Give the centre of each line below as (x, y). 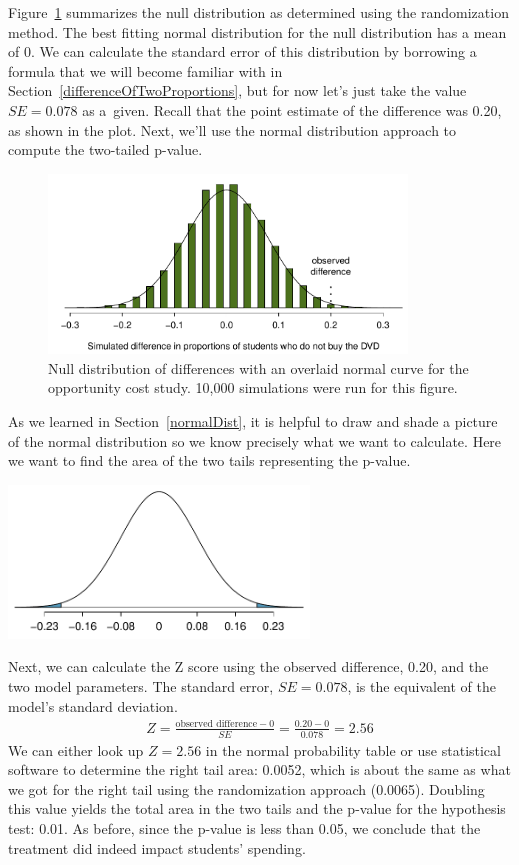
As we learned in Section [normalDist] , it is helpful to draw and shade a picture (253, 420)
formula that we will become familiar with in (145, 70)
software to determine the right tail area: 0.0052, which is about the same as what (259, 769)
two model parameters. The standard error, (141, 685)
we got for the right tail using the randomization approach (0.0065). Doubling (246, 788)
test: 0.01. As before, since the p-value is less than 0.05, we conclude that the (244, 827)
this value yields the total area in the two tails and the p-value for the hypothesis (257, 808)
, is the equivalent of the (422, 685)
